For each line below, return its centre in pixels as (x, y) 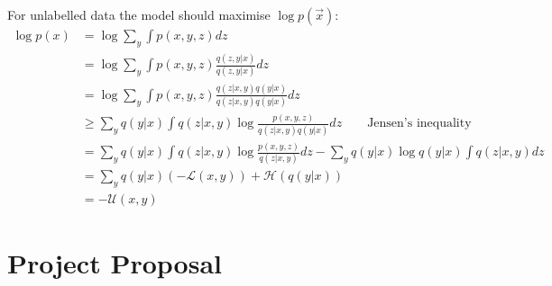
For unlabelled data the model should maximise (139, 14)
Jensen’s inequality (419, 124)
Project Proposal (115, 262)
